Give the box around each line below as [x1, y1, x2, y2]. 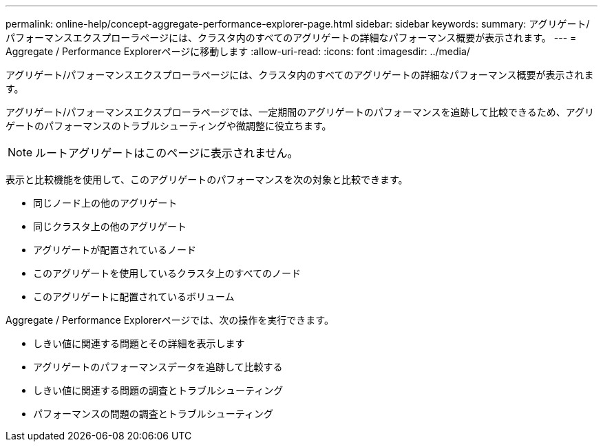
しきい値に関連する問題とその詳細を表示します [33, 337, 245, 349]
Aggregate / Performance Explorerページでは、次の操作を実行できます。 [6, 314, 334, 326]
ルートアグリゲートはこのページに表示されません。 [35, 146, 299, 160]
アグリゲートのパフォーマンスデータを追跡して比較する [33, 361, 283, 373]
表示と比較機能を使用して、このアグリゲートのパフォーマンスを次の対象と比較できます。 [6, 174, 408, 185]
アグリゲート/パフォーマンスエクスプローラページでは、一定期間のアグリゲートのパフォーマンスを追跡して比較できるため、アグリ [6, 106, 594, 118]
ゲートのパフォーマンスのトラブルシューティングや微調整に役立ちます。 [6, 120, 332, 132]
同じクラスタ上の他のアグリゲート [33, 220, 187, 232]
